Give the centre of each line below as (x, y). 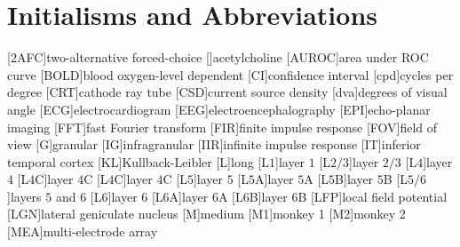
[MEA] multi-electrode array (83, 231)
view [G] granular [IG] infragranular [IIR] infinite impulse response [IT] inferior (214, 144)
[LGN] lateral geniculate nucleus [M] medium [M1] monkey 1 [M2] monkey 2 (206, 214)
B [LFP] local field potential (373, 196)
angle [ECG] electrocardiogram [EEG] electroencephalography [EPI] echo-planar (219, 109)
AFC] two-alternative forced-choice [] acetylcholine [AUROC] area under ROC (222, 57)
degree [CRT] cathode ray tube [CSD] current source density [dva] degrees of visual (227, 92)
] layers (24, 196)
